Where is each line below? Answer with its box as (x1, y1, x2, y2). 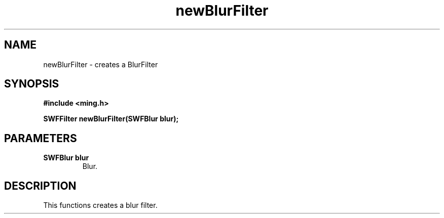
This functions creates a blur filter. (43, 201, 158, 210)
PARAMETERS (4, 132, 77, 145)
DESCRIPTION (4, 179, 77, 192)
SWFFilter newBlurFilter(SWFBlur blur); (43, 114, 179, 123)
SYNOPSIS (4, 77, 59, 91)
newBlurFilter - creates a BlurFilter (43, 60, 158, 69)
